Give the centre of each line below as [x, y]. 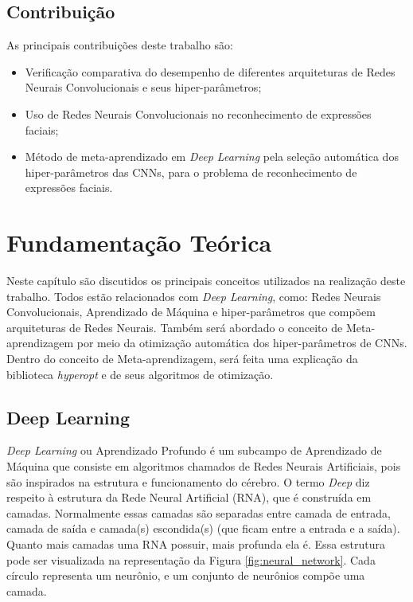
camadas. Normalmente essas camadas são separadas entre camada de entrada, [199, 512]
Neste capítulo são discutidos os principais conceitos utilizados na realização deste [206, 281]
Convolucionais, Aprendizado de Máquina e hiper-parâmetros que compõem [191, 312]
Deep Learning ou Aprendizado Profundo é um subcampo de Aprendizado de [194, 450]
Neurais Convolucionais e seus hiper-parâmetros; [143, 87]
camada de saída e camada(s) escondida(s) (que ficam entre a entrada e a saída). [203, 528]
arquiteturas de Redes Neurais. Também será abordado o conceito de [175, 327]
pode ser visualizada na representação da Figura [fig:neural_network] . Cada [191, 559]
